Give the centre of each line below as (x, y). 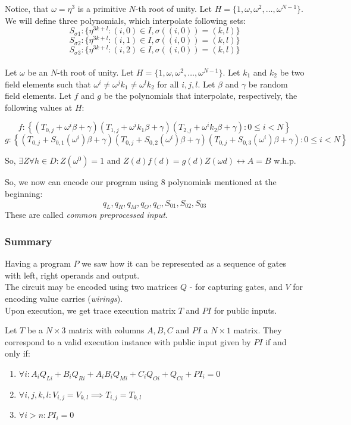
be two (292, 72)
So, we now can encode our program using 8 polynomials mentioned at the (141, 182)
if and (276, 341)
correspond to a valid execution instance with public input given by (128, 341)
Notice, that (27, 8)
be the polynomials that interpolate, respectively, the (200, 96)
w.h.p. (285, 160)
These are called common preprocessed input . (86, 215)
